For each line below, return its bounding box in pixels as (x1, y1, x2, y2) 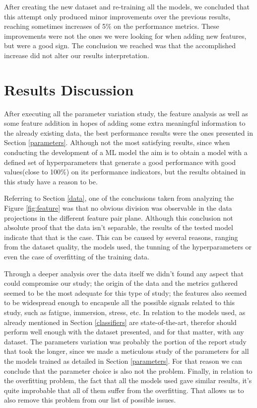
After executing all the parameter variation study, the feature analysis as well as (4, 108, 248, 118)
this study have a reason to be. (4, 176, 98, 186)
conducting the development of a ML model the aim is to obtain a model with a (4, 147, 248, 158)
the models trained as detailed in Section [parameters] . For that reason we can (4, 355, 242, 366)
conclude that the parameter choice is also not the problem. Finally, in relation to (4, 365, 253, 376)
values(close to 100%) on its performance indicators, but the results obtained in (4, 166, 246, 177)
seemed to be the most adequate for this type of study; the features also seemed (4, 287, 247, 298)
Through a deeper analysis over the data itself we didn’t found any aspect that (4, 268, 244, 278)
